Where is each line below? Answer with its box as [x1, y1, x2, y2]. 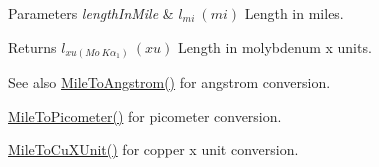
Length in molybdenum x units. [177, 36, 372, 57]
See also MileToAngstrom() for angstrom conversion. [8, 72, 331, 93]
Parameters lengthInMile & [8, 3, 174, 23]
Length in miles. [244, 3, 344, 23]
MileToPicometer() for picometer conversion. [8, 105, 282, 126]
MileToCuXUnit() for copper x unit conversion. [8, 139, 299, 160]
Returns [8, 36, 57, 57]
